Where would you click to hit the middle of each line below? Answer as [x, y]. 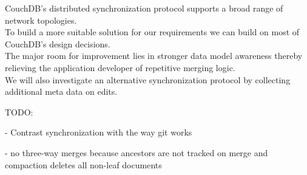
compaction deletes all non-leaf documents [83, 164]
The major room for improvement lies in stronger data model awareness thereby [154, 56]
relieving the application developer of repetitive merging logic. [120, 67]
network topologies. [41, 20]
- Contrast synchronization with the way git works [99, 132]
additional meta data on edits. [61, 91]
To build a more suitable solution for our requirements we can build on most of [152, 32]
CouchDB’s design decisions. [58, 43]
